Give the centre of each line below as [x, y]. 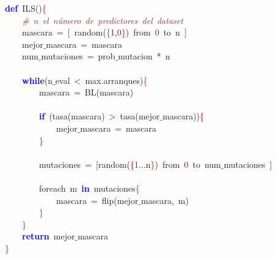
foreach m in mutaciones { [89, 188]
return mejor [49, 236]
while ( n [38, 80]
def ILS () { [26, 8]
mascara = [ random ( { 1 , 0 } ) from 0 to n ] [104, 32]
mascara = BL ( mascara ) [86, 92]
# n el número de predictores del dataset [103, 20]
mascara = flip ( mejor [97, 200]
